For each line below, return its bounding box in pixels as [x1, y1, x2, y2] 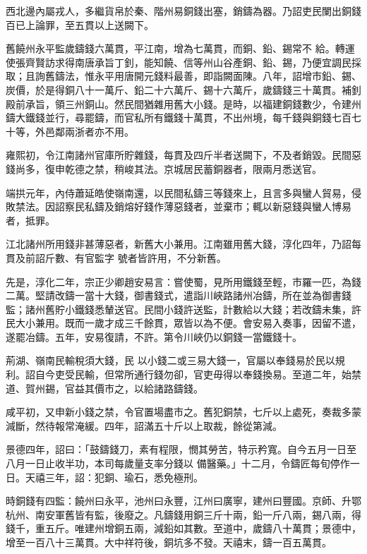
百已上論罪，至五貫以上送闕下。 [6, 17, 154, 32]
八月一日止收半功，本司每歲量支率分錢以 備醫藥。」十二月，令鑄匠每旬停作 [6, 456, 350, 471]
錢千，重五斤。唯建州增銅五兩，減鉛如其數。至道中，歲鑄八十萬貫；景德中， [6, 521, 361, 536]
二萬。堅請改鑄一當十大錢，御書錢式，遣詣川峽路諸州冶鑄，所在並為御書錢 [6, 288, 351, 303]
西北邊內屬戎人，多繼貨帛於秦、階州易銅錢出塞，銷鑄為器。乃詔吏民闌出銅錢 [6, 4, 361, 18]
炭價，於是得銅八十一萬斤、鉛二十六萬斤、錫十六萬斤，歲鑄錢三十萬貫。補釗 [6, 82, 361, 97]
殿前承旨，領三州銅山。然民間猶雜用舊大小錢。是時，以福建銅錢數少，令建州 [6, 96, 361, 111]
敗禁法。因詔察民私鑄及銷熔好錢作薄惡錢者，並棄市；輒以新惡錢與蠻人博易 [6, 199, 351, 214]
